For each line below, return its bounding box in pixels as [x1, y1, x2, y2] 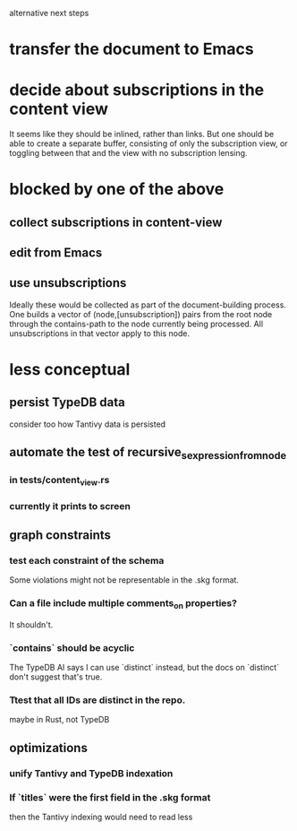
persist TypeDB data [9, 394, 125, 411]
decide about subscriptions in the [9, 80, 265, 100]
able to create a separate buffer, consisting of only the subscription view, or [9, 138, 288, 149]
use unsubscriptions [9, 275, 127, 290]
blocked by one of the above [9, 179, 225, 200]
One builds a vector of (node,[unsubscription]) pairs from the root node [9, 308, 273, 319]
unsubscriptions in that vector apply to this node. [9, 327, 191, 339]
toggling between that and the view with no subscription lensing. [9, 148, 248, 159]
